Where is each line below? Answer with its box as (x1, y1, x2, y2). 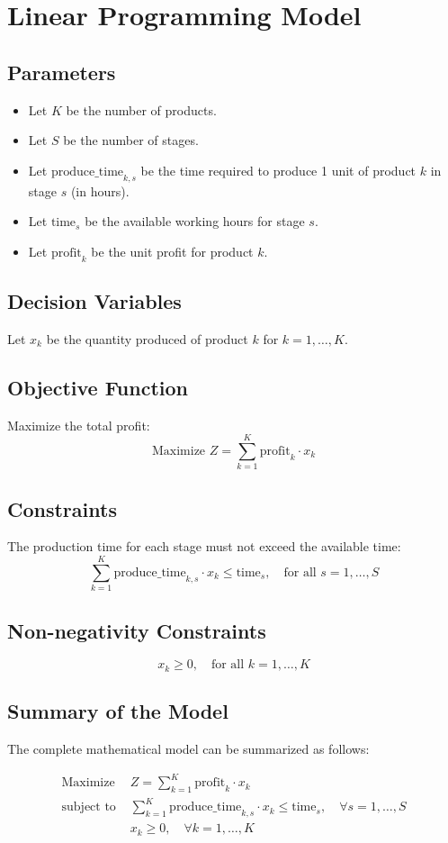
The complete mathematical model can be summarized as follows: (7, 739, 370, 758)
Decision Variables (7, 286, 182, 314)
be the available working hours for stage (85, 212, 305, 231)
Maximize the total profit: (7, 415, 150, 434)
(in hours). (70, 181, 130, 200)
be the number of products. (66, 100, 217, 119)
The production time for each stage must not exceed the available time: (7, 537, 401, 556)
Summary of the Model (7, 697, 228, 725)
